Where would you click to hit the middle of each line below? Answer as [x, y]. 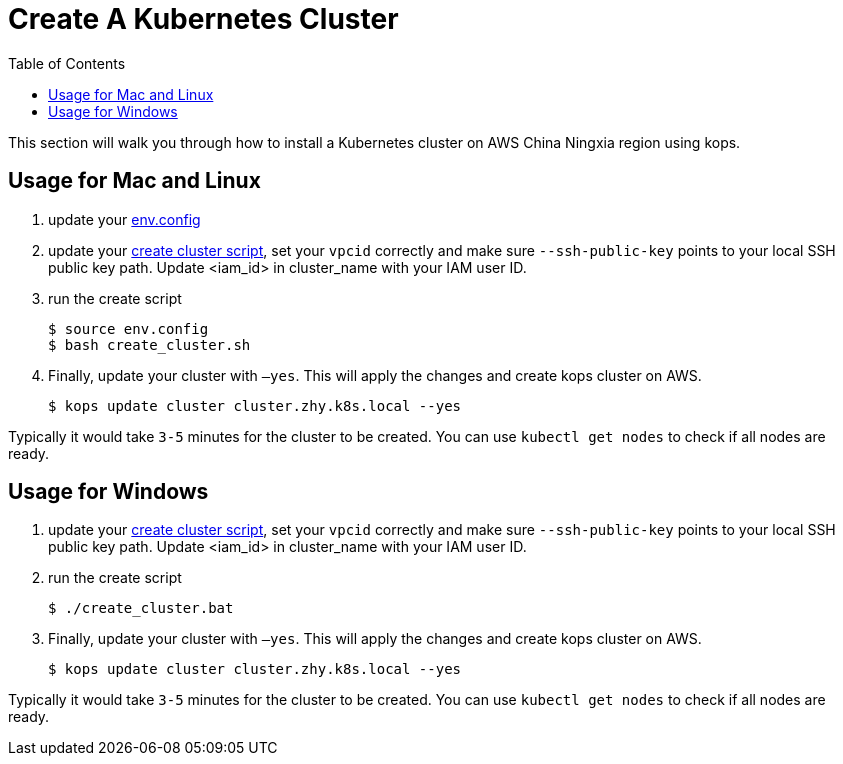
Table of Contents [67, 63]
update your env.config [124, 219]
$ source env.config [128, 328]
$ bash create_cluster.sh [149, 344]
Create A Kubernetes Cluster [203, 19]
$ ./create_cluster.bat [141, 608]
